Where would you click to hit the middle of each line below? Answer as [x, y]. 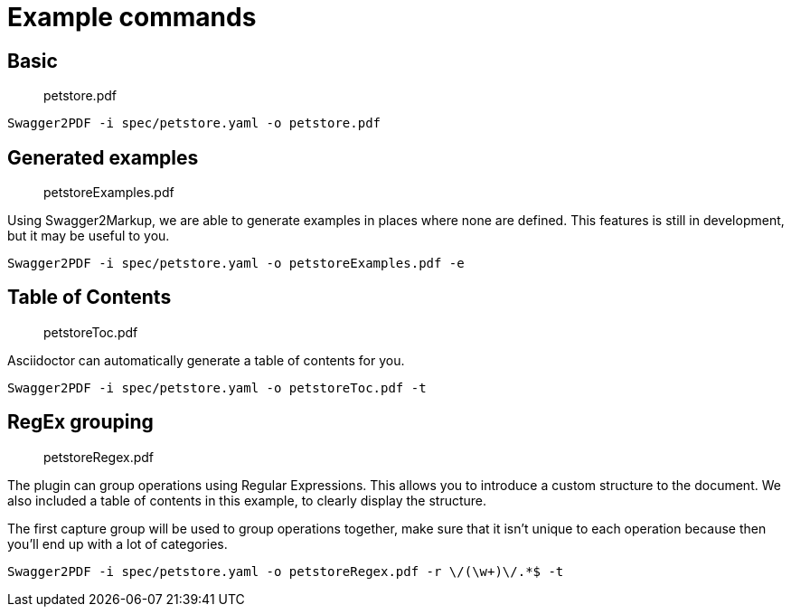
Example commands [132, 17]
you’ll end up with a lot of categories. [118, 543]
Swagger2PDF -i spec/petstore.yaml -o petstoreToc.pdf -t [217, 387]
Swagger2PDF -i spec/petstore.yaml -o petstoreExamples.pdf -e [236, 264]
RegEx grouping [80, 422]
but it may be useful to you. [89, 236]
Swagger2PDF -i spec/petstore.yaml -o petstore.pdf [194, 123]
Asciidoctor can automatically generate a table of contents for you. [206, 360]
